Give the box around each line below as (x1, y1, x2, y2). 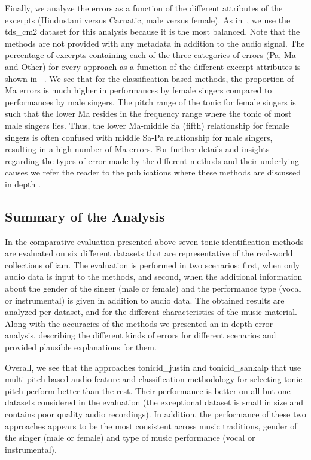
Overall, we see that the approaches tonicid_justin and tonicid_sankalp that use (5, 361, 301, 373)
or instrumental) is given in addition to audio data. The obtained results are (5, 293, 285, 306)
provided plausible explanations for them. (5, 341, 157, 353)
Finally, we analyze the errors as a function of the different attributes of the (5, 2, 283, 14)
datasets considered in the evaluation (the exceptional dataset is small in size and (5, 396, 304, 408)
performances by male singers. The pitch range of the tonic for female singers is (5, 95, 296, 108)
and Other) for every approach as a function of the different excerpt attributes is (5, 60, 301, 72)
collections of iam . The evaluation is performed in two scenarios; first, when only (5, 258, 300, 271)
